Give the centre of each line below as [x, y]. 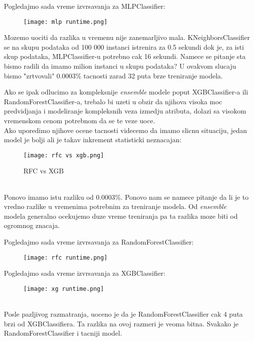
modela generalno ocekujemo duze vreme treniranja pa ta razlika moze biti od [121, 216]
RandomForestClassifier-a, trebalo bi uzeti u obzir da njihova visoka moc [113, 101]
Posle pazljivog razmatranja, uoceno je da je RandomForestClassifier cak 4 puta [124, 314]
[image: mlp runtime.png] [65, 22]
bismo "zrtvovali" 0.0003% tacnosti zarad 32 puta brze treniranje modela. [113, 75]
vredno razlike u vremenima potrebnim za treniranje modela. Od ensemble [115, 206]
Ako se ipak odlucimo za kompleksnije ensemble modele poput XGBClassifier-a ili [126, 92]
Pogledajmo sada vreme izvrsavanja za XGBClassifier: [85, 273]
